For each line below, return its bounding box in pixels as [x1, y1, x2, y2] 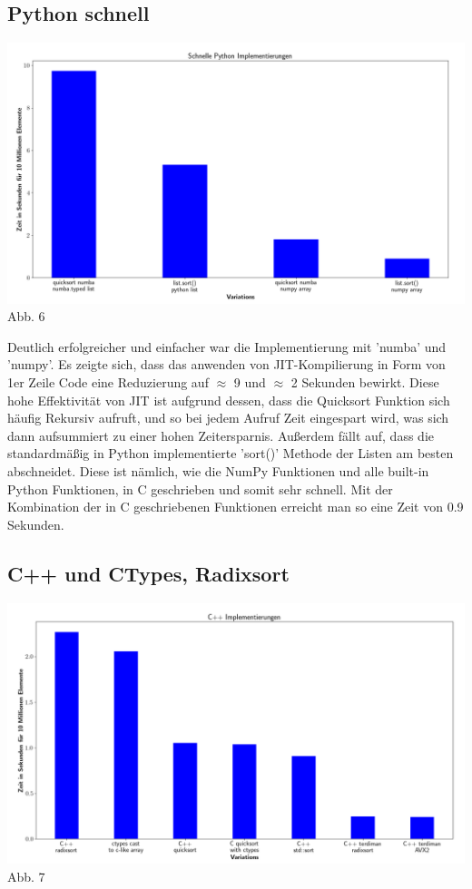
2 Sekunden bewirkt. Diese [290, 373, 439, 392]
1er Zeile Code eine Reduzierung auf [7, 373, 209, 392]
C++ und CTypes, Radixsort [7, 559, 290, 587]
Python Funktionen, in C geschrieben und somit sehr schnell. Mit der [7, 479, 393, 498]
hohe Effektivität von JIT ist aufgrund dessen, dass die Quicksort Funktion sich [7, 390, 450, 409]
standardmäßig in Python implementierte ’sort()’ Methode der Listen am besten [7, 444, 454, 463]
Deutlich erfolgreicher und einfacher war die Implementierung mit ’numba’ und [7, 337, 447, 356]
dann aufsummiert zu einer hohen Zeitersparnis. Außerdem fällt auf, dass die [7, 425, 434, 444]
